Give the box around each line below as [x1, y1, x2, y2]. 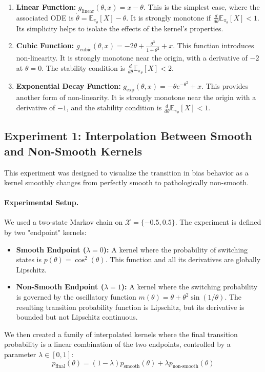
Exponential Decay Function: [16, 80, 121, 91]
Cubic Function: [16, 40, 74, 51]
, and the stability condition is [66, 102, 162, 113]
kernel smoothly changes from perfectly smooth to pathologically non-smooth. [4, 177, 249, 188]
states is [16, 254, 42, 265]
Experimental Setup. [4, 197, 79, 208]
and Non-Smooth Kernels [4, 143, 142, 159]
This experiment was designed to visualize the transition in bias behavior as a [4, 167, 249, 178]
